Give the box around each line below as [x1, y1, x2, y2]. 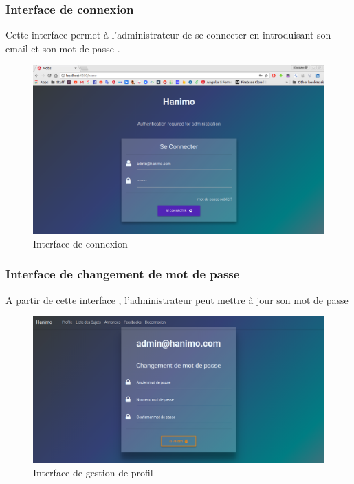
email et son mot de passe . [5, 41, 120, 55]
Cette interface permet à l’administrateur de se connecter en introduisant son [5, 27, 331, 42]
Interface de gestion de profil [33, 465, 153, 480]
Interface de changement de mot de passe [5, 265, 240, 283]
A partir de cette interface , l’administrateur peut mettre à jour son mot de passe [5, 292, 349, 307]
